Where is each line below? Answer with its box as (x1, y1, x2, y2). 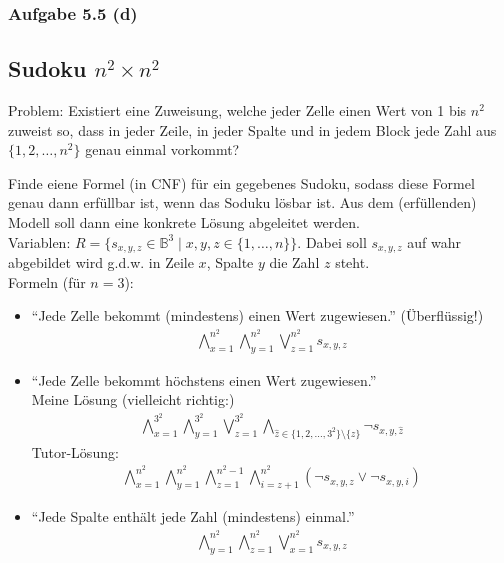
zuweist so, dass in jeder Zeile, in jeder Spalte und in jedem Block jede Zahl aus (8, 119, 497, 140)
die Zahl (269, 252, 320, 273)
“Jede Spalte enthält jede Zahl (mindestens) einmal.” (31, 506, 355, 527)
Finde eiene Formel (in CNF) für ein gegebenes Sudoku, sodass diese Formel (8, 172, 475, 193)
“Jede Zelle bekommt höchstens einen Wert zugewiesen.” (31, 369, 377, 390)
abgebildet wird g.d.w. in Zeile (8, 252, 194, 273)
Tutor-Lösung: (31, 441, 119, 462)
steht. (335, 252, 370, 273)
